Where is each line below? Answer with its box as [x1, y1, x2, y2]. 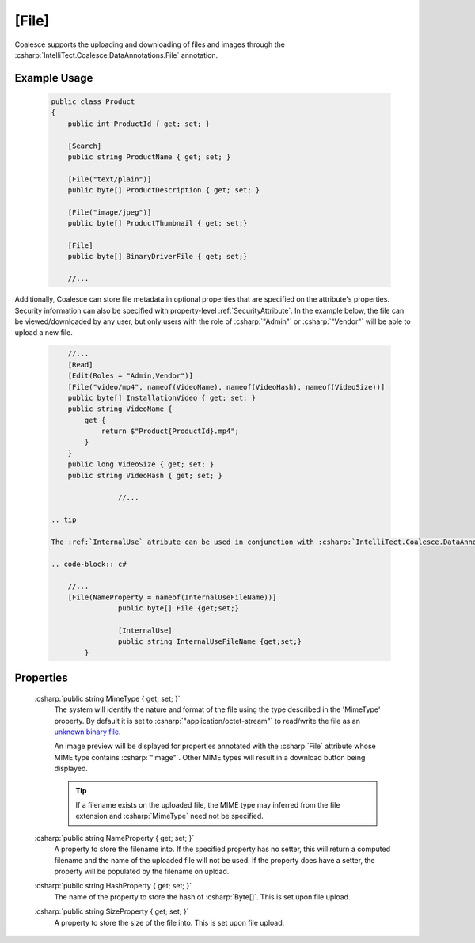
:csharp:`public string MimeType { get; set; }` [34, 694, 181, 703]
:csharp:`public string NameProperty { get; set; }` [34, 833, 195, 842]
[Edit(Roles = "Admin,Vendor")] [67, 371, 194, 380]
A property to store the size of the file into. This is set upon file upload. [54, 918, 285, 927]
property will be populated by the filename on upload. [54, 866, 230, 876]
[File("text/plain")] [67, 174, 152, 184]
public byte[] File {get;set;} [117, 604, 239, 613]
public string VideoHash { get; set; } [67, 471, 223, 480]
